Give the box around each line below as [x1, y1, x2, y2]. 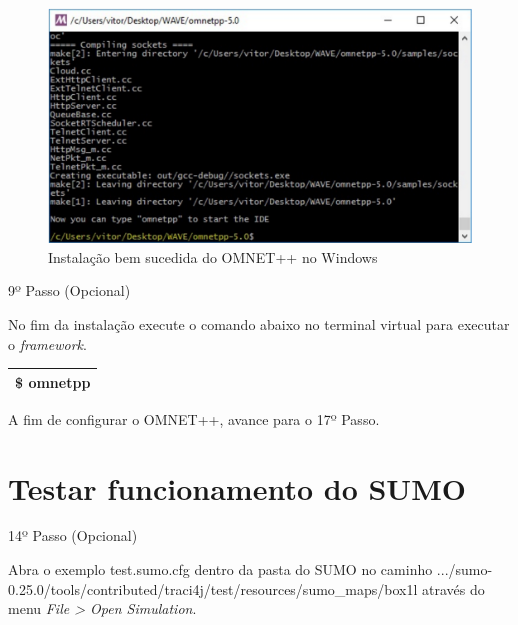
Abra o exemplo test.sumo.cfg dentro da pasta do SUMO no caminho [8, 559, 433, 580]
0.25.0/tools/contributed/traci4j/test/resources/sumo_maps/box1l [8, 578, 418, 599]
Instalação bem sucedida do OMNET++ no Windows [48, 246, 378, 267]
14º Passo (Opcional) [8, 525, 138, 546]
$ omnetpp [15, 371, 91, 392]
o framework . [8, 333, 87, 354]
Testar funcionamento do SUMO [8, 467, 466, 508]
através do [422, 578, 485, 599]
